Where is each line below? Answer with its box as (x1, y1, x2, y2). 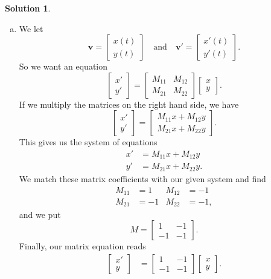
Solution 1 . (5, 2, 51, 14)
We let (19, 22, 43, 34)
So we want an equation (19, 60, 108, 73)
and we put (19, 208, 61, 220)
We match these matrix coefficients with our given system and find (19, 172, 266, 185)
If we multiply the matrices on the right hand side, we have (19, 97, 239, 110)
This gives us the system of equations (19, 136, 158, 148)
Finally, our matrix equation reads (19, 240, 146, 252)
